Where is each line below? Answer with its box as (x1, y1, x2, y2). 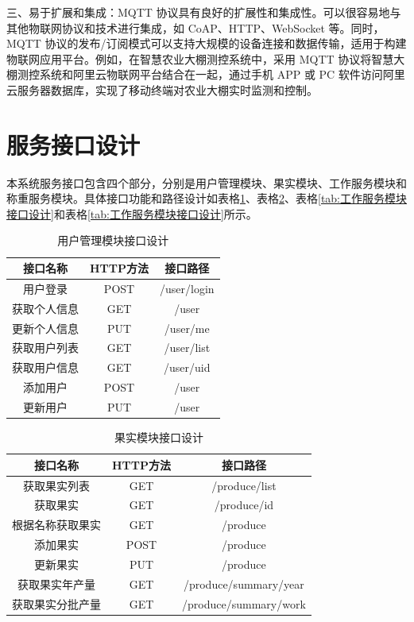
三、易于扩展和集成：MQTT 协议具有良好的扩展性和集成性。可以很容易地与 (6, 4, 401, 20)
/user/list (164, 339, 211, 356)
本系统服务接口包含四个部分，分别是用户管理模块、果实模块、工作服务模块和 (6, 174, 407, 191)
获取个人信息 (12, 299, 79, 316)
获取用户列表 (12, 339, 79, 356)
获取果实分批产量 (12, 595, 101, 612)
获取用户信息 (12, 359, 79, 376)
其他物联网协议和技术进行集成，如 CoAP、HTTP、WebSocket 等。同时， (6, 19, 385, 36)
